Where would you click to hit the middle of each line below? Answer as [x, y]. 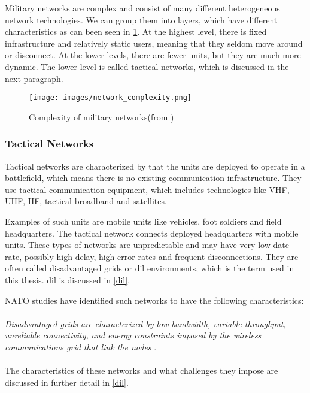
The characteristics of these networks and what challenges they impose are [142, 371]
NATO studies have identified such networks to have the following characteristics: [154, 300]
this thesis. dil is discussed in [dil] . [68, 279]
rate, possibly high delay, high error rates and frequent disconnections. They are [152, 256]
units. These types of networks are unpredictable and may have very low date [147, 245]
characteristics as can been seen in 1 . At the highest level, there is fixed [136, 31]
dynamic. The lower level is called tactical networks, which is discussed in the [147, 66]
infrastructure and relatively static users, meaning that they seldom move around [154, 43]
